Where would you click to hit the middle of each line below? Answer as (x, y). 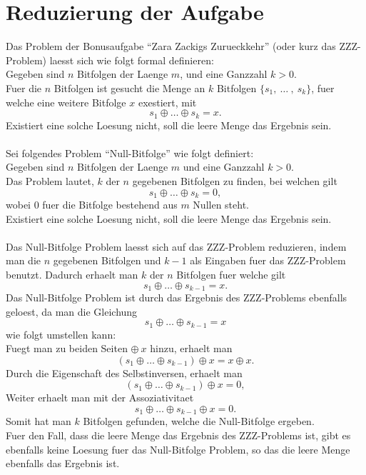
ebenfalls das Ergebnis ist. (63, 463)
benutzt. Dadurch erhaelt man (72, 274)
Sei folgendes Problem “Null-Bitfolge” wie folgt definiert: (130, 152)
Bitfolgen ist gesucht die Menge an (129, 87)
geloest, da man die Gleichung (72, 311)
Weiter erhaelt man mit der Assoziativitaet (100, 397)
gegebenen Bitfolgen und (107, 260)
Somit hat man (39, 421)
